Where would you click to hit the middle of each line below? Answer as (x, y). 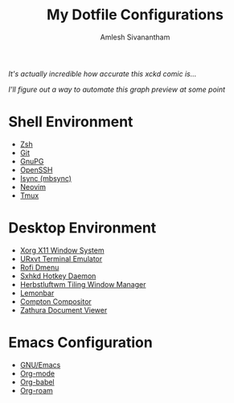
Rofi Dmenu (39, 267)
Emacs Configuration (80, 343)
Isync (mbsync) (46, 178)
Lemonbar (37, 293)
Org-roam (37, 390)
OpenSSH (36, 170)
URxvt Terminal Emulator (61, 258)
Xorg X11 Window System (62, 250)
